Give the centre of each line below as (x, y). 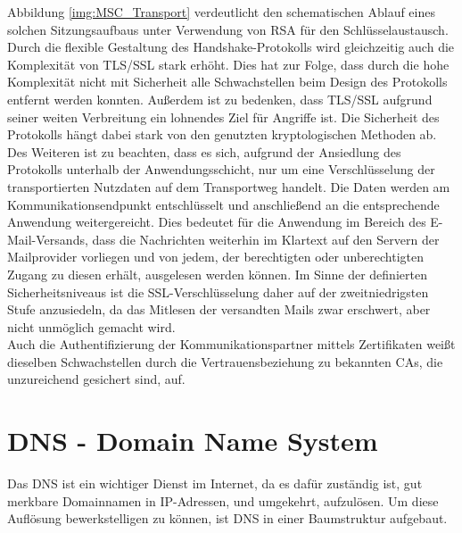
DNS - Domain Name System (193, 441)
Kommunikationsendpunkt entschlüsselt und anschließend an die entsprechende (223, 204)
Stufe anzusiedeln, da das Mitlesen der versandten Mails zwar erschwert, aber (219, 309)
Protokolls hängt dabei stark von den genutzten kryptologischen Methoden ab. (222, 134)
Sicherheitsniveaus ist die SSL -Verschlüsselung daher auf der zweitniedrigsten (218, 291)
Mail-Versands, (48, 239)
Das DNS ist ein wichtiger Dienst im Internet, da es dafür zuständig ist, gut (215, 483)
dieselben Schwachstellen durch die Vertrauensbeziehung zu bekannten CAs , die (225, 361)
